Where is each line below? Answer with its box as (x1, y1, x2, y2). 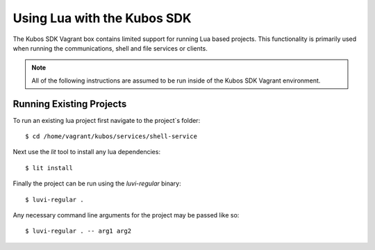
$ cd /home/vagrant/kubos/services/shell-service (25, 133, 198, 140)
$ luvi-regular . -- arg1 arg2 (25, 227, 132, 235)
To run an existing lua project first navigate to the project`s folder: (12, 116, 201, 124)
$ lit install (25, 164, 73, 172)
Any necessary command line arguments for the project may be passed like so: (12, 210, 240, 219)
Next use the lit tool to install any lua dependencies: (12, 148, 161, 156)
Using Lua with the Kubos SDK (12, 10, 192, 26)
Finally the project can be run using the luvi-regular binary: (12, 179, 181, 187)
